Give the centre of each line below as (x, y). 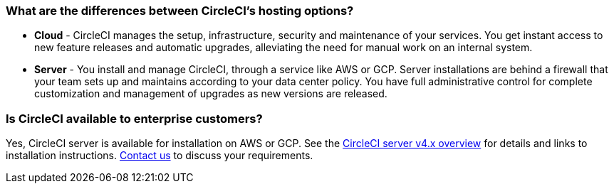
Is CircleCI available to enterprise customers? (134, 118)
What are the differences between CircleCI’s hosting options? (180, 11)
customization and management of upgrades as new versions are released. (211, 94)
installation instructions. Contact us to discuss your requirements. (160, 156)
